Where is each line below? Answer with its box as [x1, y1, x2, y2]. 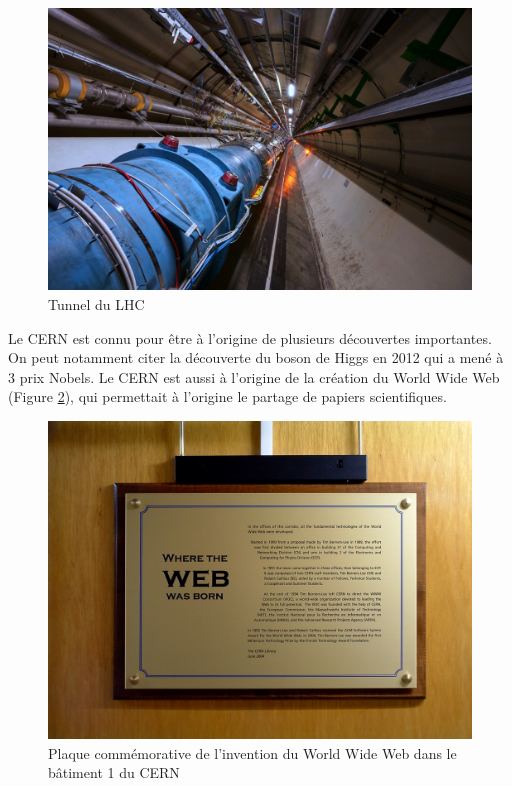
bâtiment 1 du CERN [48, 762, 180, 783]
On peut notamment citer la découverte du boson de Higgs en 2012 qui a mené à [8, 347, 504, 368]
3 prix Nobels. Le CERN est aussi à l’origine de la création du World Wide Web [8, 366, 500, 387]
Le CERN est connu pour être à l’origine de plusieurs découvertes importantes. [8, 327, 492, 348]
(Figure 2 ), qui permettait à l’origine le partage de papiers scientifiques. [8, 386, 447, 407]
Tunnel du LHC [48, 293, 145, 314]
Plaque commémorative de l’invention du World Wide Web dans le [48, 742, 457, 763]
